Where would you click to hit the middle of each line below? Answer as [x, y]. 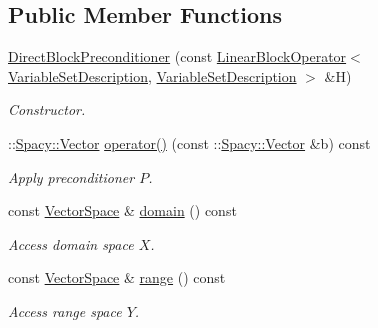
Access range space [65, 310]
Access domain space [71, 243]
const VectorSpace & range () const [117, 277]
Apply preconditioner [71, 176]
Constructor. [47, 109]
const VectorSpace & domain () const [122, 210]
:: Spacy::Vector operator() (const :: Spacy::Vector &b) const [189, 142]
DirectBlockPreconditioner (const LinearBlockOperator [177, 56]
